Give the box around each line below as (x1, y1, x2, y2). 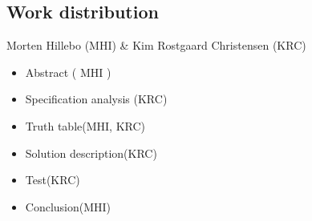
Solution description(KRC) (25, 144, 157, 161)
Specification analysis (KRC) (25, 90, 168, 107)
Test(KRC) (25, 171, 80, 188)
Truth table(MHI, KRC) (25, 117, 145, 134)
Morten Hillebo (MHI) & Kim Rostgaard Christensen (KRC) (6, 37, 306, 54)
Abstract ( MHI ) (25, 63, 111, 80)
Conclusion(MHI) (25, 198, 111, 215)
